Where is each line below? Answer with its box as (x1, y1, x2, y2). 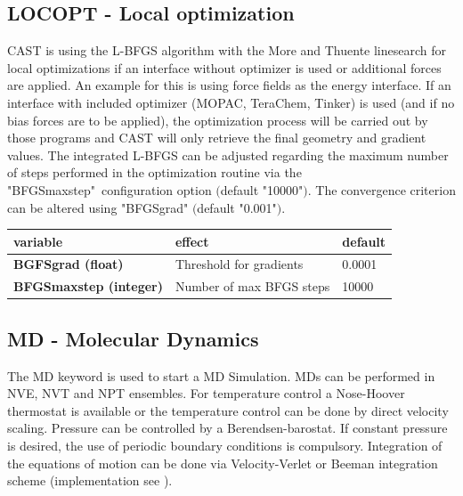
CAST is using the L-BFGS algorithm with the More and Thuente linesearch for (7, 41, 447, 60)
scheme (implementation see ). (7, 471, 173, 490)
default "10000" (220, 180, 304, 199)
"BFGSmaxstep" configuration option (7, 180, 212, 199)
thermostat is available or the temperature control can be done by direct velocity (7, 401, 449, 419)
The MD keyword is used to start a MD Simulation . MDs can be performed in (7, 366, 435, 385)
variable (13, 232, 63, 250)
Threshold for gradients (175, 255, 304, 273)
